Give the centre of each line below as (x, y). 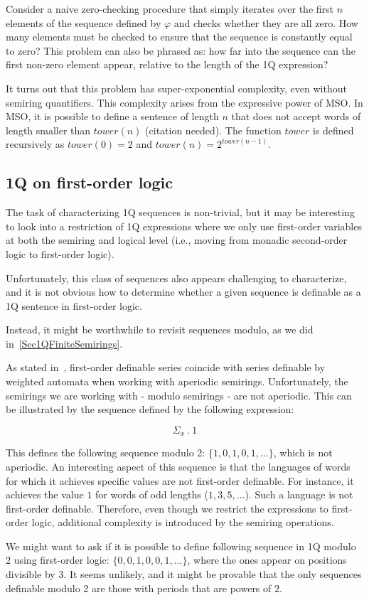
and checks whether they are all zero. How (266, 22)
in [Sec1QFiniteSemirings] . (64, 343)
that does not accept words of (296, 116)
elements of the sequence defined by (84, 22)
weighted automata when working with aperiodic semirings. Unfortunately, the (177, 381)
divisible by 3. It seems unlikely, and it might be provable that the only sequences (184, 574)
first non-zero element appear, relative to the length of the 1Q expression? (167, 64)
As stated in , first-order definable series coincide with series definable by (166, 367)
